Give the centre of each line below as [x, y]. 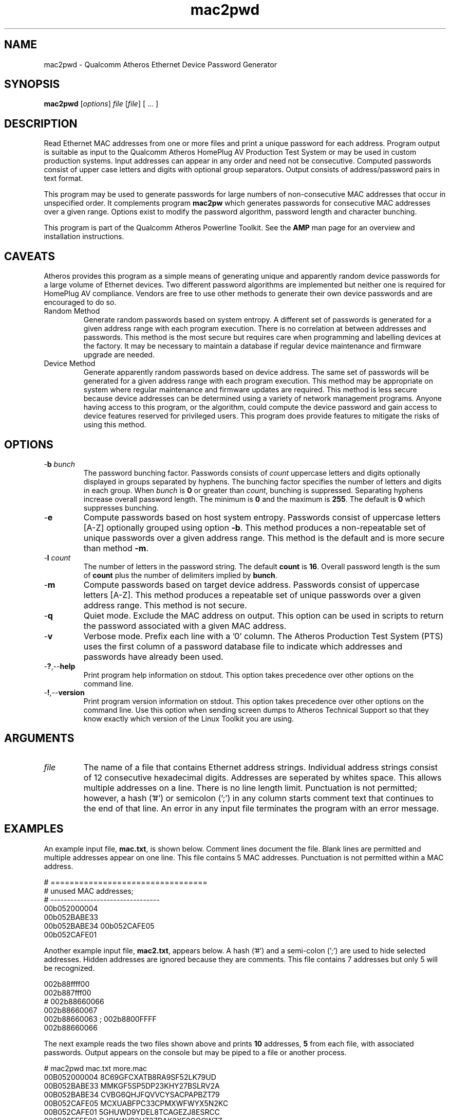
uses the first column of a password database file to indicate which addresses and [243, 646]
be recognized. [69, 968]
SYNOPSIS [32, 84]
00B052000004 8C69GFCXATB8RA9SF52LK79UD [130, 1077]
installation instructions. [84, 237]
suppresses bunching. [121, 508]
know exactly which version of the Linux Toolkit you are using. [189, 718]
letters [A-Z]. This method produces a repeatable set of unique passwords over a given [252, 595]
